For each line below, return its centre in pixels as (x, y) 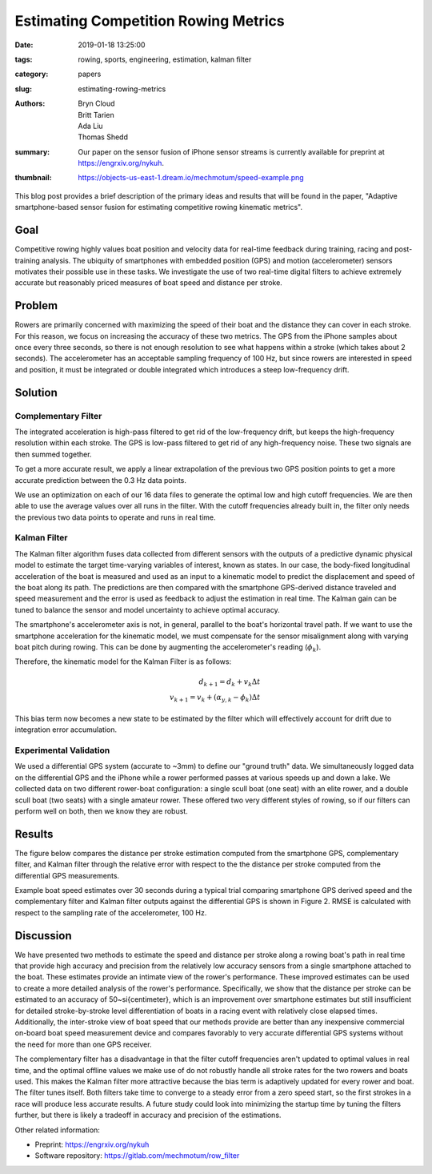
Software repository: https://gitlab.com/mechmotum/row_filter (137, 1156)
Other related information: (57, 1130)
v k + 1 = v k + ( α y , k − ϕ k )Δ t (215, 698)
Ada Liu (90, 126)
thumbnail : (33, 178)
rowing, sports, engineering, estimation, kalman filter (165, 59)
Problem (36, 306)
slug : (23, 89)
